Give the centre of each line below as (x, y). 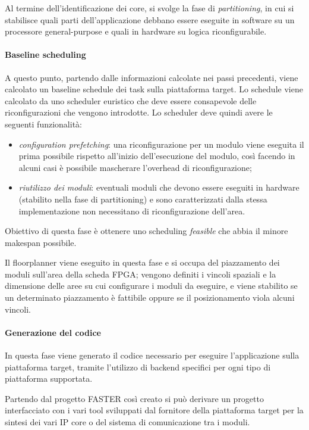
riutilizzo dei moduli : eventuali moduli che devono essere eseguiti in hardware (159, 187)
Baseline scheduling (45, 54)
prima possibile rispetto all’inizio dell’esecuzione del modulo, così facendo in (157, 156)
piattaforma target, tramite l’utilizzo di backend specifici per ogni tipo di (138, 367)
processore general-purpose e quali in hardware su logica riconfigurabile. (136, 31)
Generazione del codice (53, 332)
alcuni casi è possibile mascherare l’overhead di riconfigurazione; (135, 167)
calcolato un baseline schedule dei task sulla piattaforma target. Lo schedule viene (154, 89)
